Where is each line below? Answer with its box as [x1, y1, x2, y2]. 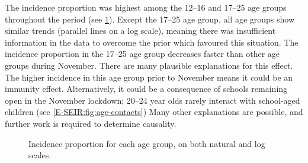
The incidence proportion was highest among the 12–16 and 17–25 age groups [5, 1, 287, 13]
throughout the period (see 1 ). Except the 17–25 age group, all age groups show [5, 12, 295, 25]
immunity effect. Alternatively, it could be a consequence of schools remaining [5, 82, 288, 95]
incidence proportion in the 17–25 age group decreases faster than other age [5, 47, 280, 60]
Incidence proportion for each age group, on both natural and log [28, 137, 265, 149]
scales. [28, 149, 52, 161]
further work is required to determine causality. [5, 117, 177, 129]
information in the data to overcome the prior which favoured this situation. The [5, 36, 299, 48]
